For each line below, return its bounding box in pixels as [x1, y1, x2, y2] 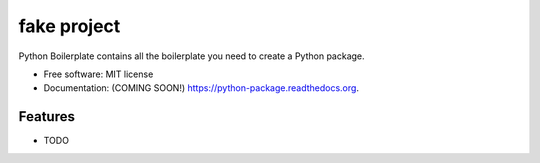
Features [18, 108, 75, 125]
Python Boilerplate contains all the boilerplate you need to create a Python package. [18, 50, 365, 62]
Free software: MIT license [43, 68, 154, 80]
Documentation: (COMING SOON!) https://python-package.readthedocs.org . [43, 82, 360, 94]
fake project [18, 15, 121, 37]
